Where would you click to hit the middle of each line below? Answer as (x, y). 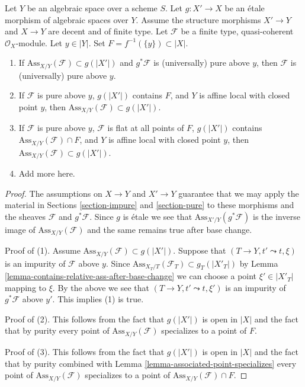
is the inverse (277, 216)
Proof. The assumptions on (54, 193)
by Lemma (259, 263)
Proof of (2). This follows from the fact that (85, 319)
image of (20, 229)
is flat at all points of (146, 128)
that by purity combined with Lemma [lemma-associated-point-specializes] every (151, 363)
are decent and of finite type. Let (108, 31)
